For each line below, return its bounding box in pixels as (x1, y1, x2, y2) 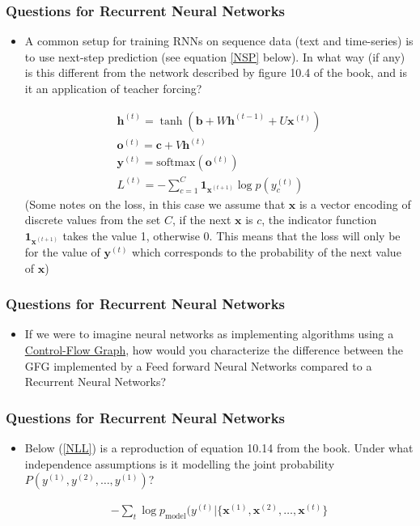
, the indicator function (261, 211, 377, 228)
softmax (156, 157, 196, 169)
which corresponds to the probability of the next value (132, 244, 401, 261)
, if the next (172, 211, 231, 228)
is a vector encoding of (299, 195, 411, 212)
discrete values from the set (24, 211, 161, 228)
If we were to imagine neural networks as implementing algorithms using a (24, 325, 394, 342)
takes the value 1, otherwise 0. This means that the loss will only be (62, 227, 401, 244)
